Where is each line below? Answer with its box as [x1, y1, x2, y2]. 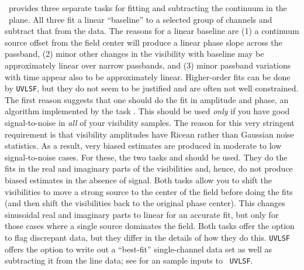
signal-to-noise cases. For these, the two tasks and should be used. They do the [5, 151, 288, 163]
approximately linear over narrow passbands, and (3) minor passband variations [5, 59, 291, 71]
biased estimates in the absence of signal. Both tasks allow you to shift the [5, 173, 272, 186]
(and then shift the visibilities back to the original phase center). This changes [5, 197, 285, 209]
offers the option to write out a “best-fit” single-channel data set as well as [5, 242, 272, 255]
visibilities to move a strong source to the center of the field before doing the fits [5, 185, 293, 197]
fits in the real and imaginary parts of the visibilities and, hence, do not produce [5, 162, 293, 175]
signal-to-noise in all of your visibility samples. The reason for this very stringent [5, 117, 295, 128]
